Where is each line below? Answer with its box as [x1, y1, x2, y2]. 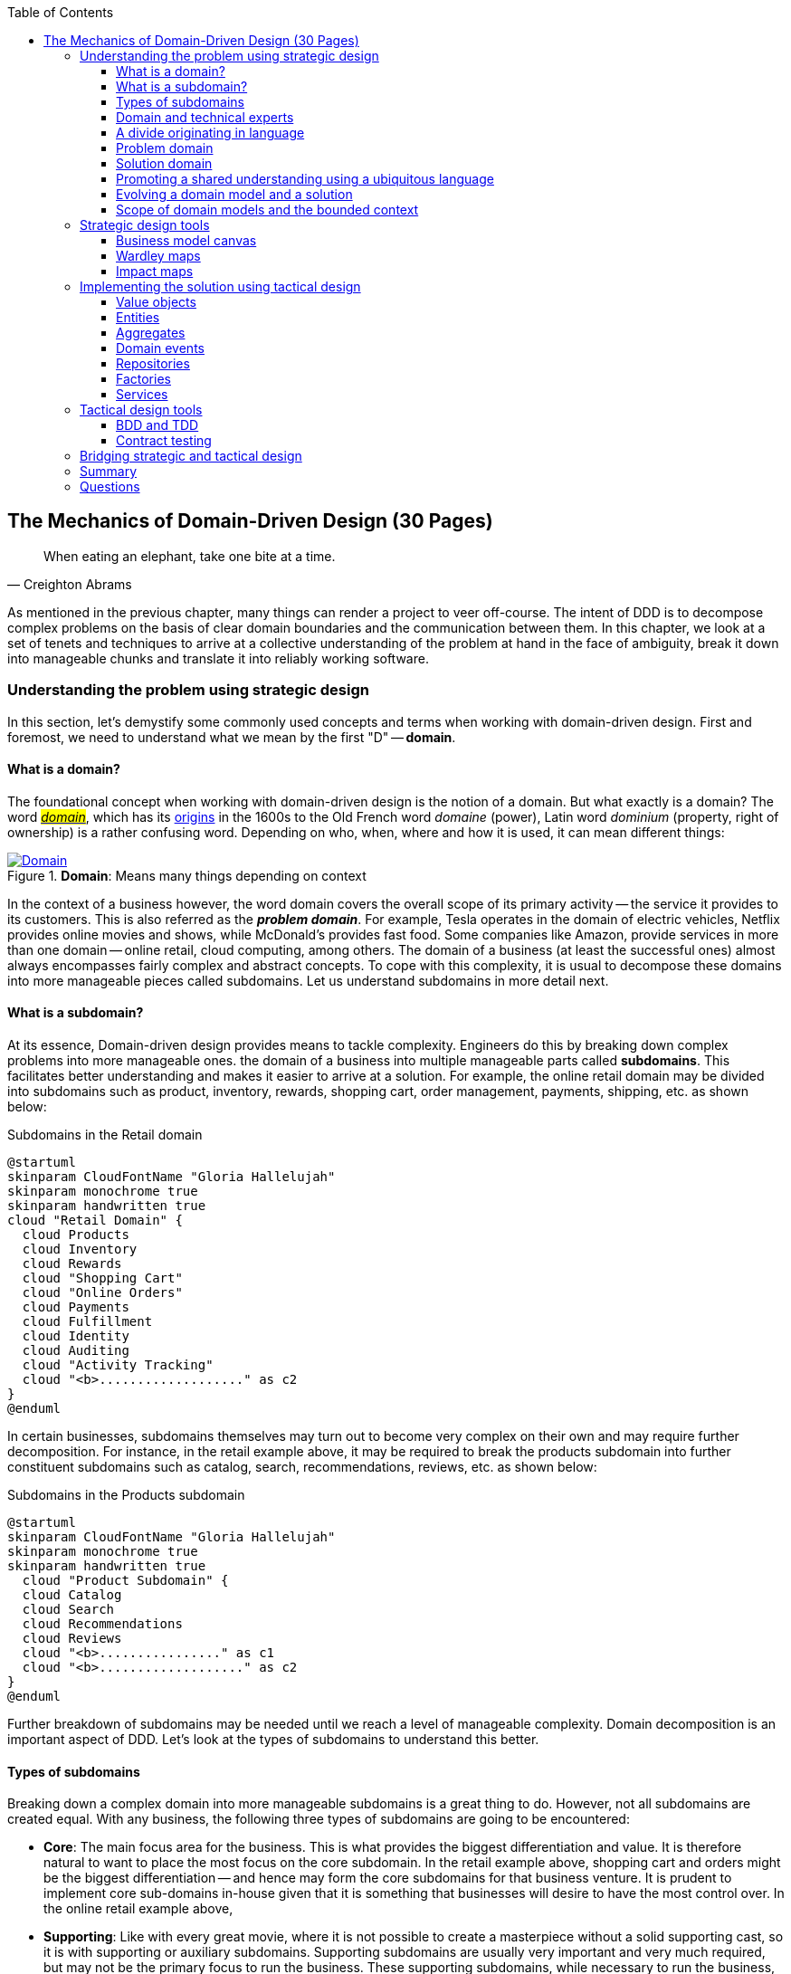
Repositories [116, 356, 190, 371]
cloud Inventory [22, 1242, 138, 1257]
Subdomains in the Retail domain [7, 1127, 203, 1143]
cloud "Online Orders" [22, 1285, 183, 1301]
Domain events [116, 340, 205, 356]
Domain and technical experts [116, 110, 294, 125]
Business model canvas [116, 233, 257, 248]
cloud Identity [22, 1329, 129, 1344]
